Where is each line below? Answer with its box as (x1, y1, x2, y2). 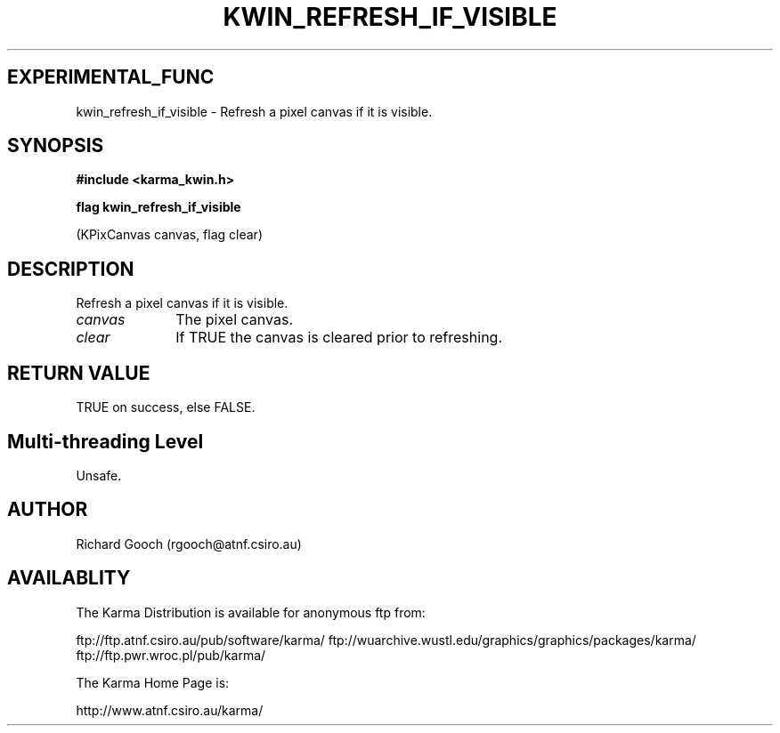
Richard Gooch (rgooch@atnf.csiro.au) (76, 536, 302, 552)
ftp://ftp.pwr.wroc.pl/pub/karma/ (76, 647, 266, 663)
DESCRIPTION (7, 257, 134, 280)
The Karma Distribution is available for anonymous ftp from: (76, 604, 426, 620)
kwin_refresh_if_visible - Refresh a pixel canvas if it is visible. (76, 103, 433, 119)
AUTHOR (7, 498, 88, 521)
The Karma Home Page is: (76, 674, 230, 690)
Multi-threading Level (7, 430, 204, 453)
